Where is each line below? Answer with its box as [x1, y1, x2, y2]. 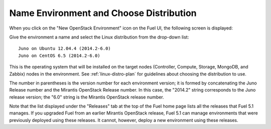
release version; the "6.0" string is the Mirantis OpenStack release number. [9, 94, 164, 100]
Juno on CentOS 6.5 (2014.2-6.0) [18, 52, 100, 58]
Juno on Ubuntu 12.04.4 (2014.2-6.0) [18, 45, 111, 51]
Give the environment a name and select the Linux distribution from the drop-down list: [9, 34, 189, 40]
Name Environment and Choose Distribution [9, 7, 197, 18]
